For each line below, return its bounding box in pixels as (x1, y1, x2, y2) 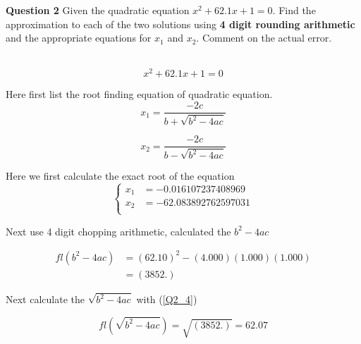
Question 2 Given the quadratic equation (6, 3, 190, 17)
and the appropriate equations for (6, 30, 152, 45)
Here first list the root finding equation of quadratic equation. (6, 87, 273, 102)
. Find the (272, 3, 316, 17)
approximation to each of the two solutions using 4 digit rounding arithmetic (6, 16, 355, 31)
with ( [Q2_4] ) (136, 292, 197, 307)
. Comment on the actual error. (196, 30, 332, 45)
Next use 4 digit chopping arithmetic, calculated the (6, 223, 231, 238)
